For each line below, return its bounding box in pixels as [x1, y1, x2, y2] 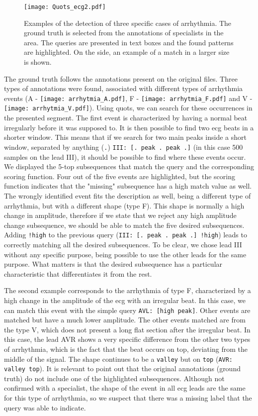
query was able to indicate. [4, 402, 86, 413]
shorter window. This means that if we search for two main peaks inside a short [4, 132, 247, 142]
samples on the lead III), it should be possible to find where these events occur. [4, 151, 246, 162]
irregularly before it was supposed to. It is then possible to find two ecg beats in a [4, 122, 254, 132]
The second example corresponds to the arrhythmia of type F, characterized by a [4, 285, 251, 296]
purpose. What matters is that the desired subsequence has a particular [4, 259, 223, 269]
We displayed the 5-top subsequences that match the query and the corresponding [4, 161, 254, 172]
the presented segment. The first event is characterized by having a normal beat [4, 112, 248, 123]
